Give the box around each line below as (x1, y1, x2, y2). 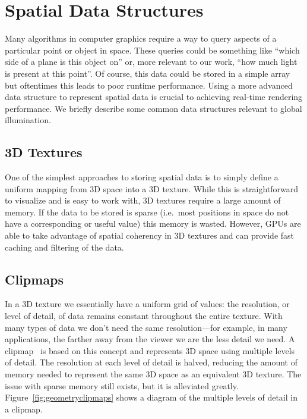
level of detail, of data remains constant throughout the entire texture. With (5, 309, 283, 322)
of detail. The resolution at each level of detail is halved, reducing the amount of (5, 356, 297, 368)
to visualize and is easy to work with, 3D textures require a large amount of (5, 194, 281, 207)
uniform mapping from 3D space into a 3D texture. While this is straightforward (5, 182, 299, 195)
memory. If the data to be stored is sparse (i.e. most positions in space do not (5, 205, 289, 218)
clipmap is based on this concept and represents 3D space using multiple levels (5, 344, 295, 357)
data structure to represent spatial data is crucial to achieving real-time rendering (5, 90, 303, 103)
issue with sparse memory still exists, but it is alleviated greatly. (5, 379, 239, 392)
